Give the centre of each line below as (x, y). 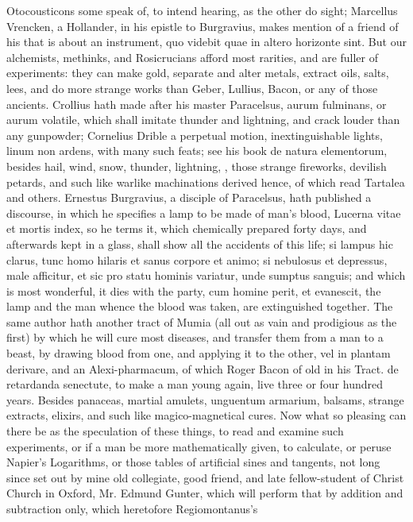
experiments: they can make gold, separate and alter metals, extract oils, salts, (198, 73)
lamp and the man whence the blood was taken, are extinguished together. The (200, 306)
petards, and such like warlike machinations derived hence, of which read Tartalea (206, 182)
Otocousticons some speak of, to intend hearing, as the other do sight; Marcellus (202, 10)
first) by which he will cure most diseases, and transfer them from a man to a (195, 337)
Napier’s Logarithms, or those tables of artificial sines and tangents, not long (193, 462)
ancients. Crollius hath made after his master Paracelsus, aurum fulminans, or (197, 104)
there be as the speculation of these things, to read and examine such (175, 431)
